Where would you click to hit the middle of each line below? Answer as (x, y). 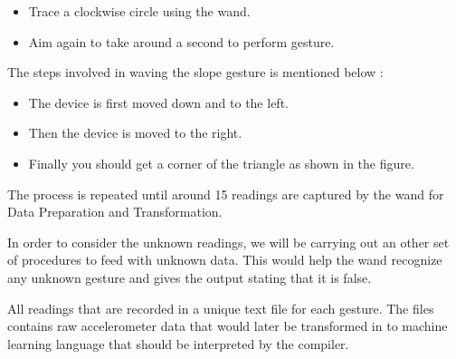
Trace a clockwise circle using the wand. (139, 11)
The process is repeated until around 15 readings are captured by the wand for (226, 194)
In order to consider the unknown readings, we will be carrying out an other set (228, 242)
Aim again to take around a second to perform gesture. (181, 41)
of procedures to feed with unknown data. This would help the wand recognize (225, 260)
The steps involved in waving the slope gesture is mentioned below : (195, 72)
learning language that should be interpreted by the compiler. (178, 343)
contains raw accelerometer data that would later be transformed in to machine (228, 326)
